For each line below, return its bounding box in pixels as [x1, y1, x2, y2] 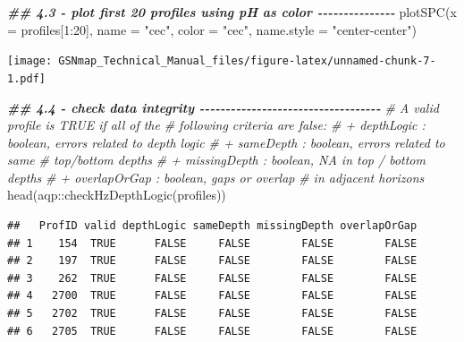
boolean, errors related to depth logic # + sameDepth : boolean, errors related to [7, 133, 445, 151]
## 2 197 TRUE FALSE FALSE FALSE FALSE [7, 254, 418, 268]
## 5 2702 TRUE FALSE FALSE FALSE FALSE [7, 307, 418, 321]
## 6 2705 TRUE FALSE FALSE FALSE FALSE [7, 324, 418, 338]
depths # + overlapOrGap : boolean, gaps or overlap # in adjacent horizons [7, 167, 425, 186]
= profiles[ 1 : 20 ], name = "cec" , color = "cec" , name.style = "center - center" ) [7, 20, 418, 38]
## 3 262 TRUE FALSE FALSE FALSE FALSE [7, 271, 418, 285]
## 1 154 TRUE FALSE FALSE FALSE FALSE [7, 236, 418, 250]
